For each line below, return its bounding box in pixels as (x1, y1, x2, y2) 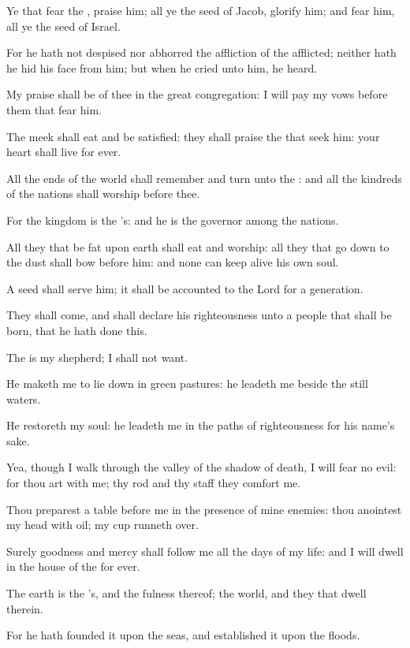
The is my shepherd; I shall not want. (6, 348, 188, 365)
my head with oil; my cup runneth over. (6, 516, 199, 533)
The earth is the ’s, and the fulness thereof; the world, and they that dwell (6, 585, 367, 601)
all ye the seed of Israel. (6, 17, 121, 34)
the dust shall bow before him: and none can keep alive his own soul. (6, 254, 339, 270)
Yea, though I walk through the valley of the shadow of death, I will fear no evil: (6, 459, 397, 475)
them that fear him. (6, 101, 102, 117)
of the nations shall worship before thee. (6, 185, 200, 202)
